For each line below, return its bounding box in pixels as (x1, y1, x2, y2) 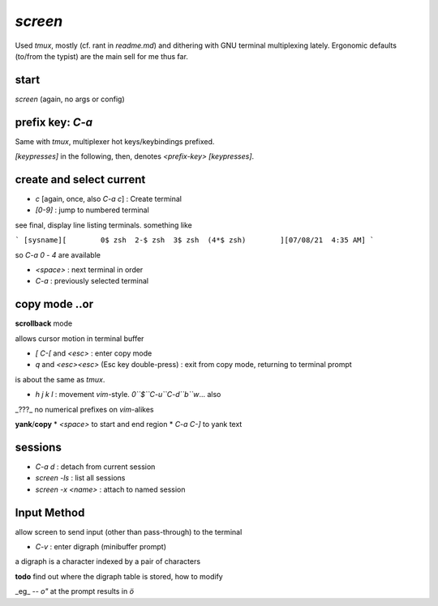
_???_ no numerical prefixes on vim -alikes (15, 404, 154, 414)
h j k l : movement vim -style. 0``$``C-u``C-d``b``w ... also (35, 390, 221, 399)
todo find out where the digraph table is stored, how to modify (15, 571, 223, 581)
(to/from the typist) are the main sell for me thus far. (15, 51, 188, 61)
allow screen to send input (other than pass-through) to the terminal (15, 527, 243, 536)
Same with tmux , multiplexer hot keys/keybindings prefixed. (15, 136, 215, 146)
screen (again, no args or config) (15, 94, 125, 104)
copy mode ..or (15, 297, 93, 311)
